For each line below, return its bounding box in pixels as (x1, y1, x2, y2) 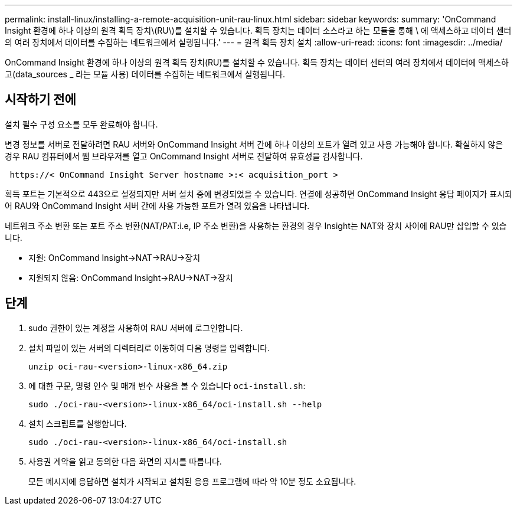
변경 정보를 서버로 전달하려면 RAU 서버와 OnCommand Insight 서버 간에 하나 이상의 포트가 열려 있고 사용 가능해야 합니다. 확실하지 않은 (5, 139, 503, 149)
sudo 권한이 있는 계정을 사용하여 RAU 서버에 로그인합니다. (28, 322, 243, 333)
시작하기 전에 (5, 92, 76, 107)
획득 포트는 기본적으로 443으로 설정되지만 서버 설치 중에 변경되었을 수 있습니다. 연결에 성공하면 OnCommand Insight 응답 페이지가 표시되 (5, 188, 512, 199)
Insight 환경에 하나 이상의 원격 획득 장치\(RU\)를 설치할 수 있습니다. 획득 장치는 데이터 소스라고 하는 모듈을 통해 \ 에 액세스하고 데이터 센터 (5, 25, 512, 35)
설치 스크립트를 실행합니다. (28, 418, 127, 429)
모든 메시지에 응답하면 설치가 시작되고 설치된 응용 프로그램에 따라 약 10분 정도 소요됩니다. (28, 476, 356, 486)
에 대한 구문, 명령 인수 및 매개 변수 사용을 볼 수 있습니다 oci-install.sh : (28, 380, 306, 391)
